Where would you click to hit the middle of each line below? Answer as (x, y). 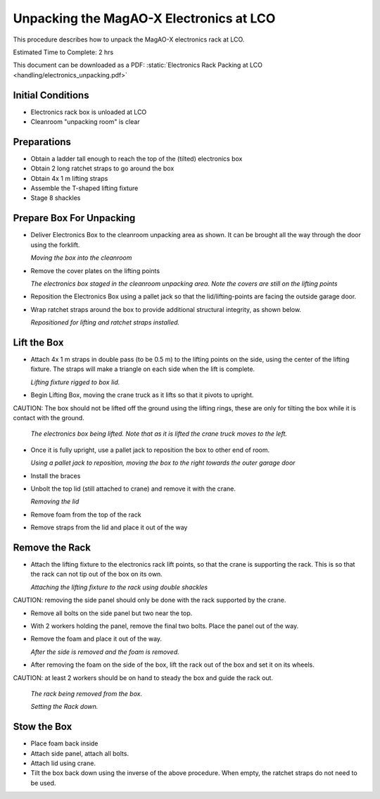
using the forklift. (55, 245)
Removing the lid (55, 502)
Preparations (42, 142)
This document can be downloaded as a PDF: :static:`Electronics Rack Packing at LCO (138, 65)
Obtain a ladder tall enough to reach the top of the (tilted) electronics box (137, 158)
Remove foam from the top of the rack (86, 515)
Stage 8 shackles (56, 198)
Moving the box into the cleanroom (81, 258)
